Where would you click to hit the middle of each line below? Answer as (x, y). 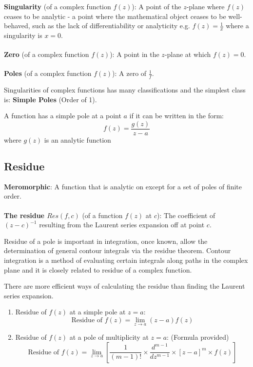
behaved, (17, 26)
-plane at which (188, 54)
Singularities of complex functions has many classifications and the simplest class (125, 90)
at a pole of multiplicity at (109, 337)
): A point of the (156, 6)
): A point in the (135, 54)
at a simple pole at (97, 312)
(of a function (102, 215)
